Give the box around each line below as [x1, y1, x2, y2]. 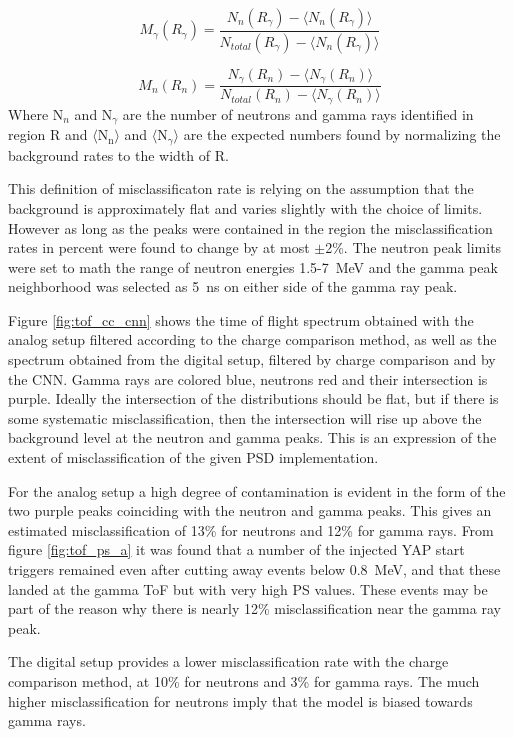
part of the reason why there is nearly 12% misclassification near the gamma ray [8, 598, 501, 619]
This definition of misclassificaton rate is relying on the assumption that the [8, 178, 474, 199]
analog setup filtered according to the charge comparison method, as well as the [8, 329, 497, 350]
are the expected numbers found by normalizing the [183, 124, 501, 145]
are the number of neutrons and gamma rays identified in [122, 103, 474, 124]
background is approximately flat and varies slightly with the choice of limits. [8, 197, 483, 218]
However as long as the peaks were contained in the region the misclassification [8, 217, 493, 238]
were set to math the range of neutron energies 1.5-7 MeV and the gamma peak [8, 256, 498, 277]
